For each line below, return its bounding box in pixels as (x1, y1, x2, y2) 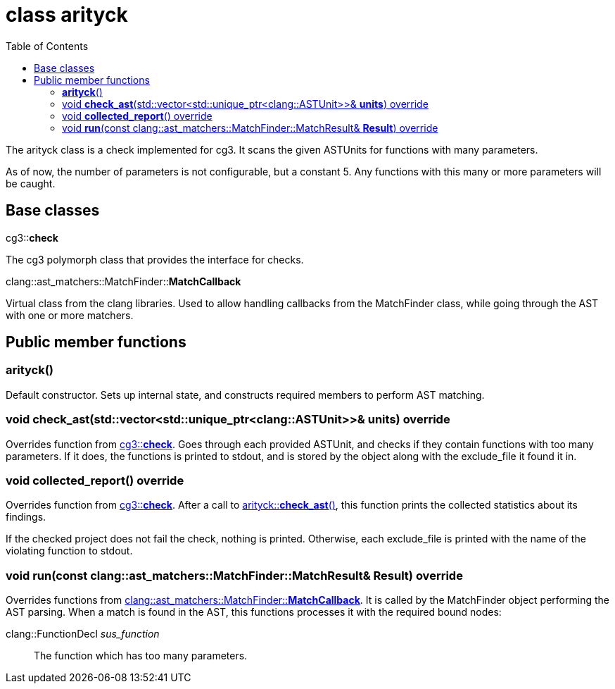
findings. (6, 511, 46, 523)
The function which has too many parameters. (34, 650, 248, 662)
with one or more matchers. (6, 309, 134, 321)
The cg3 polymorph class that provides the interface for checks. (6, 253, 304, 266)
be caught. (6, 177, 56, 190)
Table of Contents (6, 39, 89, 52)
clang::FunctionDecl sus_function (6, 628, 160, 640)
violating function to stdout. (6, 545, 133, 557)
